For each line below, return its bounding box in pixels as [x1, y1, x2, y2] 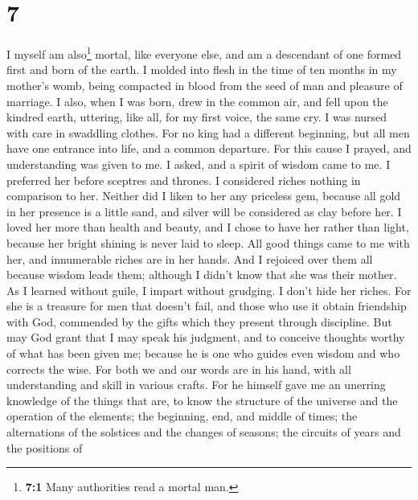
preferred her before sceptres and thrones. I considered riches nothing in [6, 171, 361, 188]
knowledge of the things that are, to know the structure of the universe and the [6, 391, 398, 408]
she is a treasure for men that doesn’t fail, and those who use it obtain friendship [6, 297, 407, 314]
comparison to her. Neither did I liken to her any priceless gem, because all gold [6, 187, 401, 204]
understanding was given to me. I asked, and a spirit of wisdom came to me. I [6, 155, 391, 172]
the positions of [6, 439, 83, 456]
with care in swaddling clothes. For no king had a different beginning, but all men [6, 124, 410, 141]
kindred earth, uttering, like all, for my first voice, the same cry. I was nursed [6, 109, 387, 125]
